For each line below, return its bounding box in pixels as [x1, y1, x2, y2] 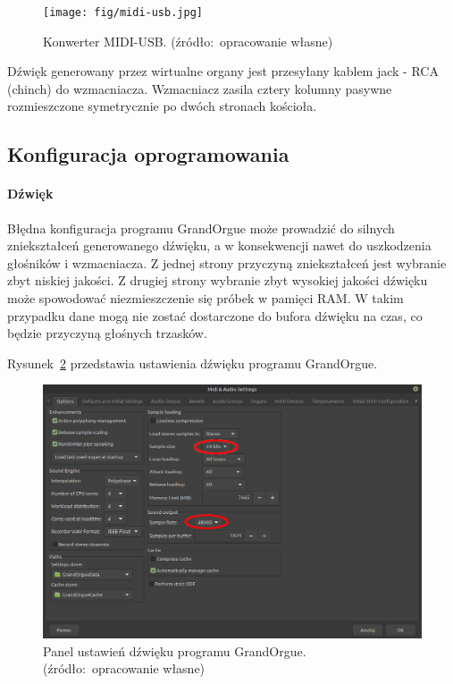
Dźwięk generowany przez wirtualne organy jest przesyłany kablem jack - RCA [7, 62, 439, 80]
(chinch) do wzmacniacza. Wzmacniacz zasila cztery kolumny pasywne [7, 79, 392, 97]
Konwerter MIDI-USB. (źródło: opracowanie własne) [43, 31, 333, 50]
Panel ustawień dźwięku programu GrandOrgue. [43, 641, 306, 660]
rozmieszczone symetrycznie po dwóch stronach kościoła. [7, 97, 317, 115]
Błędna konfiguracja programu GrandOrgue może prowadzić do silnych [7, 218, 395, 237]
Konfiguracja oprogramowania [7, 140, 289, 168]
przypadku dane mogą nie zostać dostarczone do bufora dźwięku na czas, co [7, 306, 423, 325]
